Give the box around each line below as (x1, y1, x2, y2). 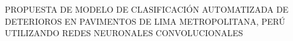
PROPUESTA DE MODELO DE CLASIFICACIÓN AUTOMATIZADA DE (5, 3, 289, 15)
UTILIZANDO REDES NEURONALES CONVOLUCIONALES (5, 27, 243, 39)
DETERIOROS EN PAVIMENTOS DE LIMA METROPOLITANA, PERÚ (5, 14, 285, 27)
